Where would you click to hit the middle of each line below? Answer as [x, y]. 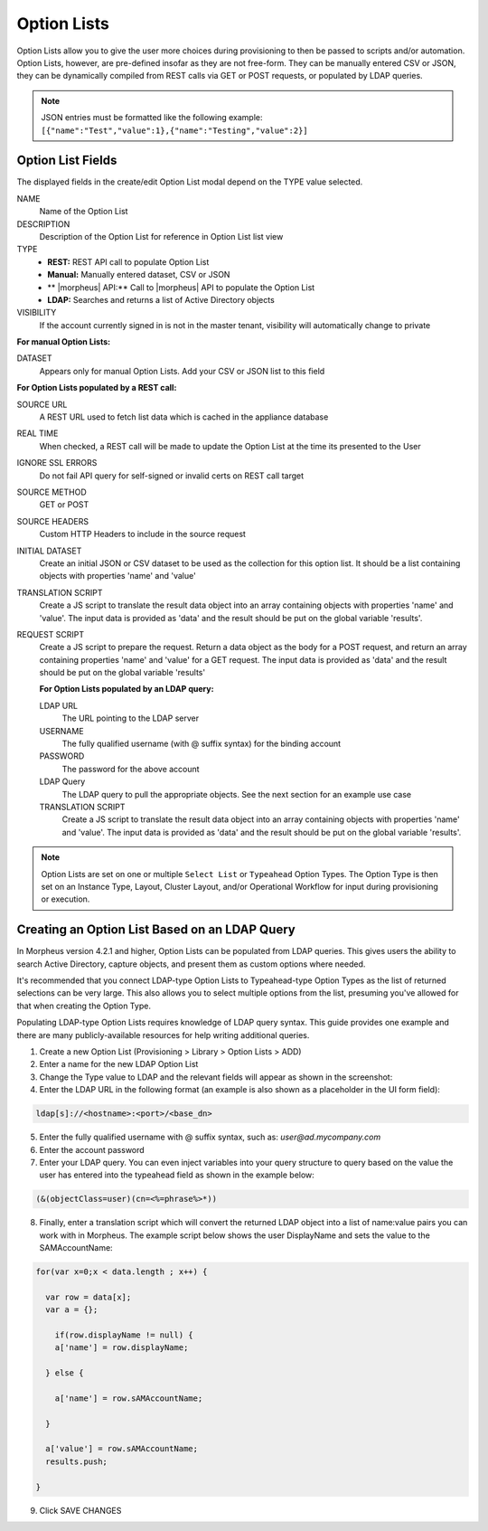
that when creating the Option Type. [84, 1006]
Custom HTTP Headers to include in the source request [142, 534]
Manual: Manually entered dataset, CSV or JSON [139, 275]
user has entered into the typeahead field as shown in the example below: [177, 1175]
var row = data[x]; [89, 1297]
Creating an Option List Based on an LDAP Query [156, 930]
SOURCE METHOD [52, 492]
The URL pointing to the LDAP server [130, 718]
